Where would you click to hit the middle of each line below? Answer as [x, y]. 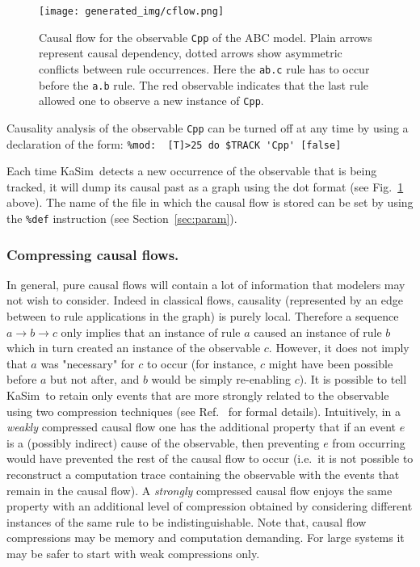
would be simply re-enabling [221, 379]
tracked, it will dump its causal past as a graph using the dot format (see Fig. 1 [205, 186]
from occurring [369, 442]
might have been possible [331, 363]
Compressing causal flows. [93, 254]
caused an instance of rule [318, 332]
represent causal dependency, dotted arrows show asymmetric [191, 53]
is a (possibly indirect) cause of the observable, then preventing [163, 442]
